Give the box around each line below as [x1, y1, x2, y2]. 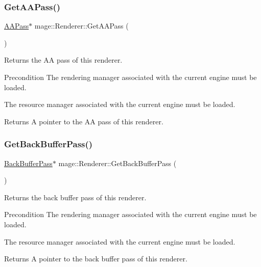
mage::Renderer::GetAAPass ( [34, 20, 129, 31]
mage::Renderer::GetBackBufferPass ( [58, 157, 177, 168]
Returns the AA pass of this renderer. [4, 55, 123, 65]
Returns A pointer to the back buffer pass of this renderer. [4, 253, 187, 264]
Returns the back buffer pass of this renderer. [4, 192, 147, 202]
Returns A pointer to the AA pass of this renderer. [4, 116, 163, 126]
